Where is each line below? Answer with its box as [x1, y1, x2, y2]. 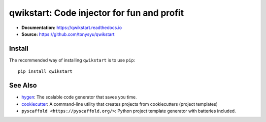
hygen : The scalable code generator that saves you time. [21, 94, 137, 100]
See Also [9, 81, 37, 90]
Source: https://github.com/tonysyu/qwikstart [21, 31, 115, 37]
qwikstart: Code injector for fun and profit [9, 7, 184, 18]
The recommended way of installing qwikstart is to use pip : [9, 57, 135, 63]
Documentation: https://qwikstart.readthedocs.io [21, 25, 122, 30]
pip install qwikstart [18, 69, 73, 74]
